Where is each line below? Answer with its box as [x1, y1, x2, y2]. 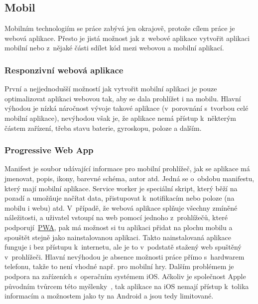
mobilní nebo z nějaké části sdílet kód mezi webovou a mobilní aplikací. [4, 42, 224, 53]
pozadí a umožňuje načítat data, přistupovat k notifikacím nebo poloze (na [4, 193, 235, 203]
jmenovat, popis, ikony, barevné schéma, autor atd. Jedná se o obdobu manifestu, [4, 173, 255, 183]
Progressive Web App [4, 144, 94, 156]
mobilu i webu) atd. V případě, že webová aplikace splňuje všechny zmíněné [4, 202, 238, 213]
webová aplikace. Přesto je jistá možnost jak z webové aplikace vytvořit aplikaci [4, 32, 250, 43]
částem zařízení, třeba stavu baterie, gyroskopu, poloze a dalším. [4, 122, 202, 133]
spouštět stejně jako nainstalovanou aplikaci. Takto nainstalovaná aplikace [4, 232, 232, 242]
